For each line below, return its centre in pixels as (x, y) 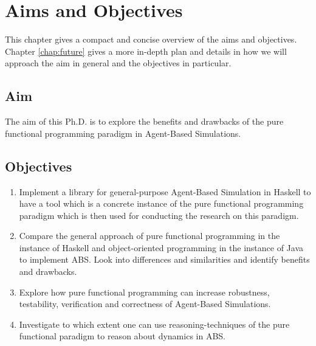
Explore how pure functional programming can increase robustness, (144, 292)
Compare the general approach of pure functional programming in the (149, 236)
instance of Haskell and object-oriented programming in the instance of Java (161, 247)
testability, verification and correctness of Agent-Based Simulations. (145, 304)
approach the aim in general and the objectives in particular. (118, 63)
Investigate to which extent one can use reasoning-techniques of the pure (154, 324)
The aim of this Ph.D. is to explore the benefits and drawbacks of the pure (144, 121)
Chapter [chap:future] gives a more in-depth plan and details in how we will (146, 51)
